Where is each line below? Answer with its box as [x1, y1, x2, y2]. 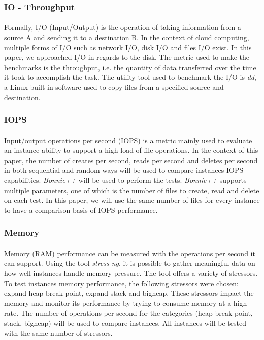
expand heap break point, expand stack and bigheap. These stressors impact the [4, 288, 254, 298]
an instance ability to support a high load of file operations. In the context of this [4, 145, 258, 156]
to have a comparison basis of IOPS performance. [4, 204, 158, 215]
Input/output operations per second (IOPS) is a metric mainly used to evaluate [4, 135, 252, 145]
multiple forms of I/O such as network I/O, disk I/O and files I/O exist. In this [4, 42, 252, 52]
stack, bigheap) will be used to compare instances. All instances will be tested [4, 317, 246, 328]
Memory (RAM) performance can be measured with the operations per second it [4, 248, 255, 258]
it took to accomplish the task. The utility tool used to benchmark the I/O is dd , [4, 72, 256, 82]
